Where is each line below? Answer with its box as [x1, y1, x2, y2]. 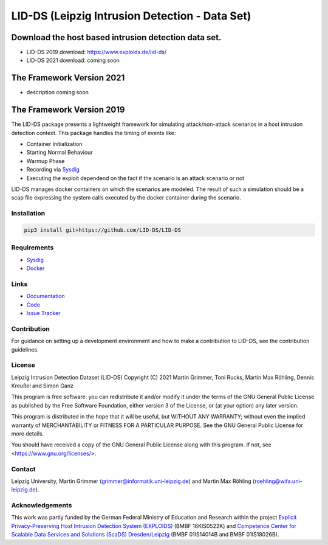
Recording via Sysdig [26, 166, 80, 173]
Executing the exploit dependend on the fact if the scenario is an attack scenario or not [26, 174, 245, 182]
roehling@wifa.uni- [254, 477, 302, 485]
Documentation [26, 293, 65, 300]
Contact [11, 465, 36, 473]
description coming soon [26, 89, 89, 96]
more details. [11, 430, 44, 437]
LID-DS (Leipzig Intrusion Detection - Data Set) [11, 9, 251, 23]
